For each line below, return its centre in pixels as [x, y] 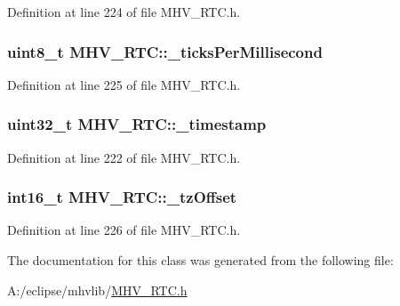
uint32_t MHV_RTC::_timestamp [137, 124]
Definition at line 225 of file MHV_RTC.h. [124, 84]
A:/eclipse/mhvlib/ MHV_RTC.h [97, 290]
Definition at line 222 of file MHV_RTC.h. [124, 157]
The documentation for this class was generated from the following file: [200, 260]
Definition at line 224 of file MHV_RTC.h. [124, 12]
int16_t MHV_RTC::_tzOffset [122, 197]
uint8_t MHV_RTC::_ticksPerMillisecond [165, 51]
